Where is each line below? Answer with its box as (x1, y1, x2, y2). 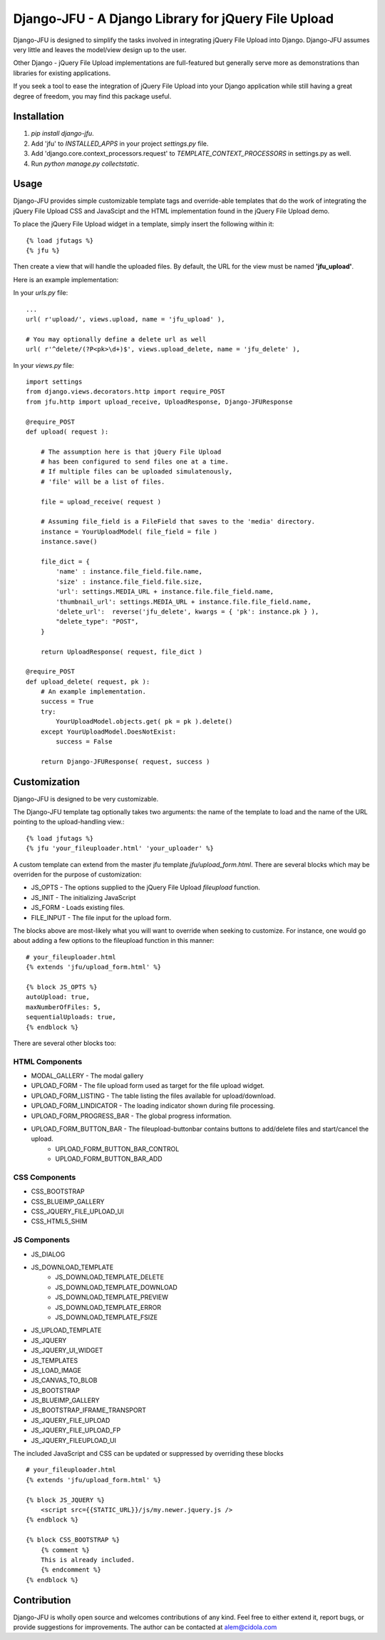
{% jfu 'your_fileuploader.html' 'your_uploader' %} (26, 844, 214, 853)
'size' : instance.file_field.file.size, (56, 577, 203, 586)
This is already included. (40, 1556, 135, 1564)
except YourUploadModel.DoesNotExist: (40, 727, 177, 736)
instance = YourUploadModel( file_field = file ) (40, 527, 217, 536)
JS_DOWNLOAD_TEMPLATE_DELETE (55, 1273, 164, 1281)
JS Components (13, 1235, 71, 1245)
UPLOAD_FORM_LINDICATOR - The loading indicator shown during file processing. (31, 1101, 275, 1110)
